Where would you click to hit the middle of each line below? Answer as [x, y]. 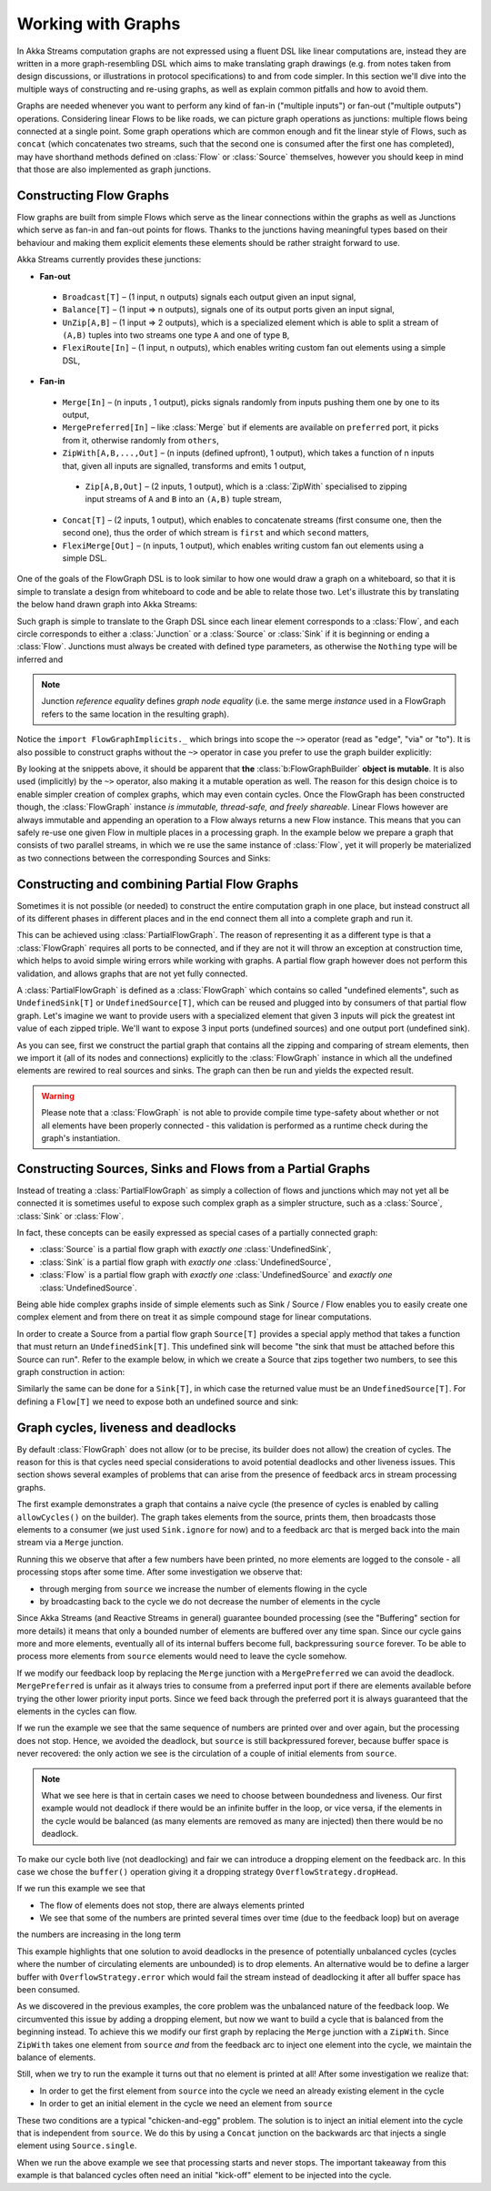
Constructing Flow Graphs [93, 195]
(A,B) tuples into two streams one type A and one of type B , [176, 335]
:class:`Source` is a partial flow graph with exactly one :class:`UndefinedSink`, [185, 1249]
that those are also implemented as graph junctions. [114, 169]
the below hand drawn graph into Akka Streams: [107, 605]
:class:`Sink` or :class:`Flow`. [70, 1216]
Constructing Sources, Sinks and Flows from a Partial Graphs [194, 1169]
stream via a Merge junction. [70, 1543]
